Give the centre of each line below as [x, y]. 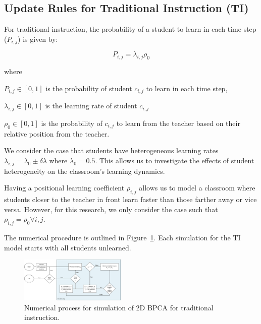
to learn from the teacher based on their [178, 123]
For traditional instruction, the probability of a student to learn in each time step [130, 29]
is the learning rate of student [91, 106]
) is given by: [38, 39]
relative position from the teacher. [57, 133]
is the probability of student [89, 88]
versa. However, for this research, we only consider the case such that [111, 209]
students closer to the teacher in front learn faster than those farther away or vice [130, 199]
